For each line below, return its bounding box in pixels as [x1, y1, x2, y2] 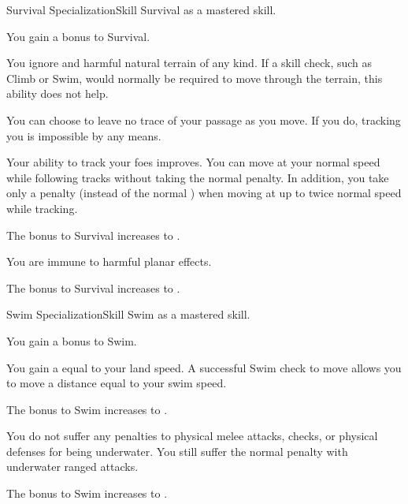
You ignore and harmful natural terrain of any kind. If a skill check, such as [6, 54, 373, 71]
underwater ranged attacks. [6, 458, 139, 475]
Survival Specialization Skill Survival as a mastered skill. [6, 2, 276, 17]
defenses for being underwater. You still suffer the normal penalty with [6, 442, 348, 459]
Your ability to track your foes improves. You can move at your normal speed [6, 154, 380, 170]
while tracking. [6, 200, 78, 216]
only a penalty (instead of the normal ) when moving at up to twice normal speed [6, 185, 402, 201]
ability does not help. [6, 85, 109, 102]
